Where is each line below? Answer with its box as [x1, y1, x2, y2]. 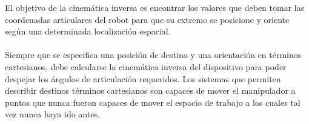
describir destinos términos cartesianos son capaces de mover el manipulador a [5, 84, 296, 97]
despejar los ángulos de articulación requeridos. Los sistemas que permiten [5, 72, 281, 85]
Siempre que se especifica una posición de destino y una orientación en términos [5, 48, 302, 61]
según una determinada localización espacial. [5, 25, 171, 38]
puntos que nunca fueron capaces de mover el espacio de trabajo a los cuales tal [5, 96, 301, 108]
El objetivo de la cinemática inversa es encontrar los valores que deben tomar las [5, 1, 305, 13]
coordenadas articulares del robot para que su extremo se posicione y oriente [5, 13, 290, 25]
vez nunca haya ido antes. [5, 108, 100, 120]
